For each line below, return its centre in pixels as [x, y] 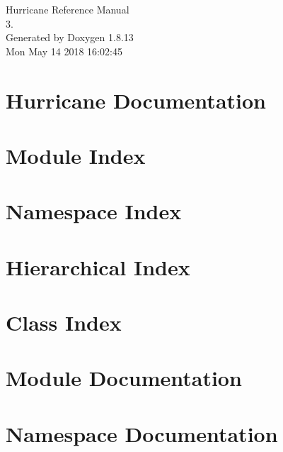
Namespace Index [94, 211]
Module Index [76, 155]
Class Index [64, 323]
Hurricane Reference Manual [68, 9]
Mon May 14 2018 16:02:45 [64, 51]
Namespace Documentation [142, 433]
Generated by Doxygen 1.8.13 [70, 37]
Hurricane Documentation [136, 100]
